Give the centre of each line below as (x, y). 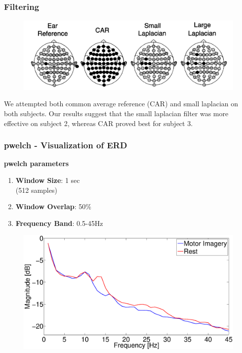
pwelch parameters (37, 163)
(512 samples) (36, 190)
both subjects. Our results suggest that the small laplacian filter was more (116, 113)
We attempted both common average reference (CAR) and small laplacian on (121, 104)
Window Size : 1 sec (48, 180)
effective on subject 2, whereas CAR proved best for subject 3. (99, 123)
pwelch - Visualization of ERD (66, 145)
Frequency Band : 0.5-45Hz (59, 223)
